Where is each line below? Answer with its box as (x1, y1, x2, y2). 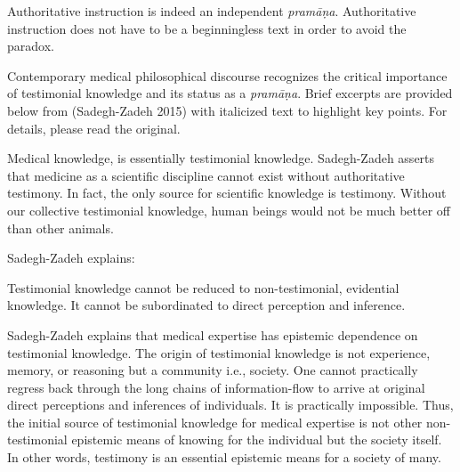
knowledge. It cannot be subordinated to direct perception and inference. (7, 296, 406, 314)
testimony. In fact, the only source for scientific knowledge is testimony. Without (7, 183, 447, 202)
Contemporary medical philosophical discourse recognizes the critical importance (7, 66, 448, 85)
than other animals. (7, 218, 114, 237)
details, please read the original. (7, 118, 181, 137)
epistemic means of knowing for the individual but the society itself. (71, 430, 442, 449)
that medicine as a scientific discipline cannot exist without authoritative (7, 166, 405, 184)
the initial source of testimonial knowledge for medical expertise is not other (7, 412, 423, 431)
